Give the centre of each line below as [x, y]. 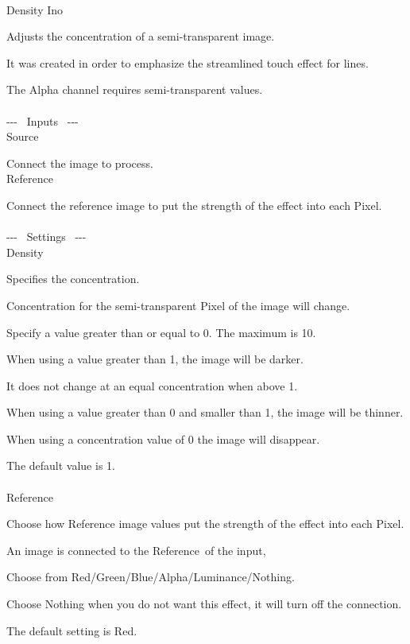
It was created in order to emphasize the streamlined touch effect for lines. [188, 62]
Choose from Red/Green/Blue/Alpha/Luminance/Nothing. [151, 577]
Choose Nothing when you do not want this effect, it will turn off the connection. [204, 604]
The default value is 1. [61, 466]
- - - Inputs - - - [43, 120]
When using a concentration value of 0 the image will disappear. [163, 438]
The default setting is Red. [72, 630]
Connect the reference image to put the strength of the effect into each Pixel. [194, 205]
